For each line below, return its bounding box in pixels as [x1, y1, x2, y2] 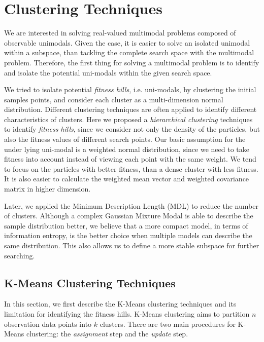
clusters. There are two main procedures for [100, 318, 236, 329]
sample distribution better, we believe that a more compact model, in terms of [4, 220, 248, 231]
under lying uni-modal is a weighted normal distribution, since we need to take [4, 143, 249, 154]
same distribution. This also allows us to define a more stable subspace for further [4, 240, 259, 250]
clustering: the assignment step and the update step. [26, 328, 188, 339]
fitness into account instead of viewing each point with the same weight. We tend [4, 154, 256, 164]
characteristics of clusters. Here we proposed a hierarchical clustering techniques [4, 113, 253, 124]
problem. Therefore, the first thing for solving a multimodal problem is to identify [4, 57, 259, 67]
